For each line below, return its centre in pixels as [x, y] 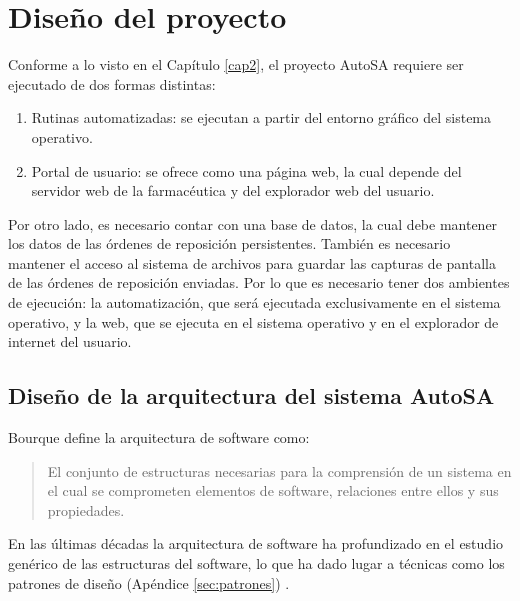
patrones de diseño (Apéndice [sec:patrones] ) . [149, 582]
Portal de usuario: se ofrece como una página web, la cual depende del [246, 170]
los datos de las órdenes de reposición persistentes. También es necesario [229, 243]
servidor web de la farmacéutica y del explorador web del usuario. [233, 190]
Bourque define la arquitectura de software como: [159, 437]
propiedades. [86, 509]
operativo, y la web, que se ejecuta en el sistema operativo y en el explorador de [253, 321]
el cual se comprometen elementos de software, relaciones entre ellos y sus [273, 490]
